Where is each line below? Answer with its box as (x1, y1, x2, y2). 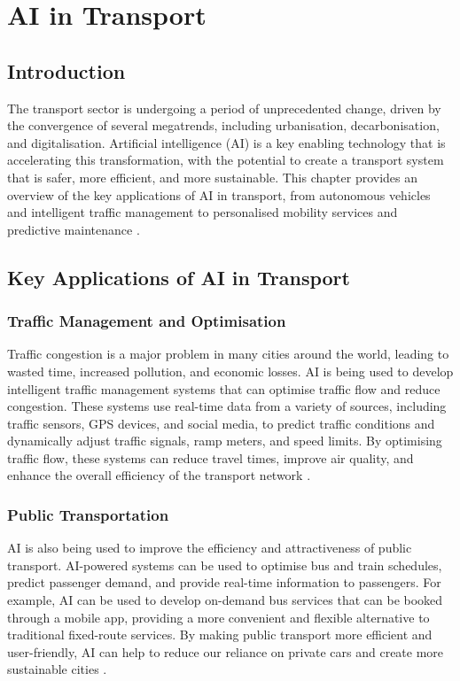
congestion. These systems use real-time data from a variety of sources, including (7, 397, 447, 415)
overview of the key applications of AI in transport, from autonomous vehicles (7, 185, 431, 204)
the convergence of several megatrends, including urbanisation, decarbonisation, (7, 116, 440, 135)
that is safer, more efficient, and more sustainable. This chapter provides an (7, 167, 418, 186)
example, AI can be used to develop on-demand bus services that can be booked (7, 591, 443, 609)
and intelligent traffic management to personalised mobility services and (7, 203, 398, 221)
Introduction (7, 57, 126, 84)
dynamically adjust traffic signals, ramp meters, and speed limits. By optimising (7, 431, 442, 450)
